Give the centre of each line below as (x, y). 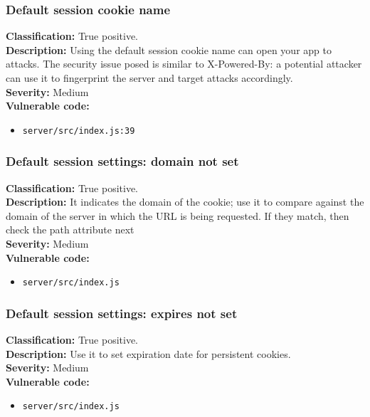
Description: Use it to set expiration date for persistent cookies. (148, 353)
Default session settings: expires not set (122, 313)
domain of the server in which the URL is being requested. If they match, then (178, 215)
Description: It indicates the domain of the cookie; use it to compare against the (185, 202)
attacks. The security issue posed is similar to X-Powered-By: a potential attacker (184, 64)
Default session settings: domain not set (122, 161)
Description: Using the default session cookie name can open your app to (169, 49)
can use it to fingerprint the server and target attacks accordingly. (149, 78)
